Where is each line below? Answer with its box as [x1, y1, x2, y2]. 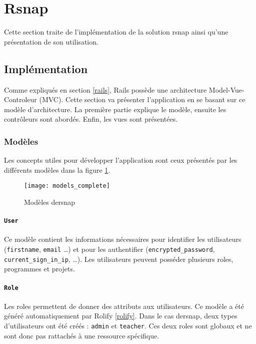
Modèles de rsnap [24, 196, 75, 207]
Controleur [4, 94, 37, 105]
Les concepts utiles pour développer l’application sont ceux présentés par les [4, 155, 237, 165]
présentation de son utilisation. [4, 36, 98, 47]
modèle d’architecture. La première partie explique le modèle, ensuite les [4, 104, 226, 114]
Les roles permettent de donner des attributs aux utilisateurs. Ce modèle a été [4, 300, 244, 311]
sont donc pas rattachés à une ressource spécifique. [4, 330, 159, 340]
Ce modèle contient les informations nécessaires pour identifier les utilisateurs [4, 234, 241, 244]
